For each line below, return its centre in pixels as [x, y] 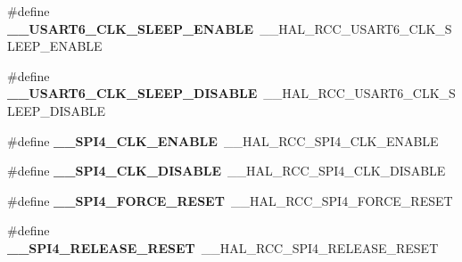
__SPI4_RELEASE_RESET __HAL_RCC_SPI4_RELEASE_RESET [223, 247]
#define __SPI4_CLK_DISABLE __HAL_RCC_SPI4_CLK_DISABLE [227, 171]
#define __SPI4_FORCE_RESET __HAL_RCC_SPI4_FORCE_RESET [230, 200]
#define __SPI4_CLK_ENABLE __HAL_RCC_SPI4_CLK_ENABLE [223, 140]
